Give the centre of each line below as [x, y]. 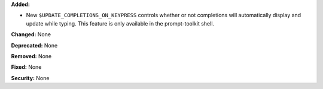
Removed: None [31, 56]
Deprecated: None [34, 45]
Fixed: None [26, 67]
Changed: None [31, 34]
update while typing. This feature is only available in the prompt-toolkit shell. [120, 23]
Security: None [30, 78]
